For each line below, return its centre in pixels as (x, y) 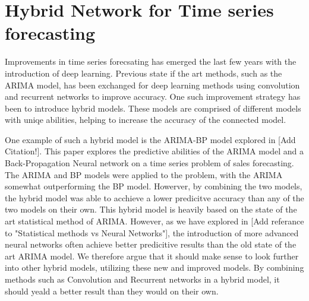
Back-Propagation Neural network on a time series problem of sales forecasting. (149, 163)
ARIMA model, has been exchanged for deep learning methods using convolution (152, 85)
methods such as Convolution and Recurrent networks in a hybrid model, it (142, 279)
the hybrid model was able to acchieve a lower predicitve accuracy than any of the (154, 197)
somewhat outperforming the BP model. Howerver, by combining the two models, (154, 186)
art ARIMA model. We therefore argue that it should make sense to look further (152, 256)
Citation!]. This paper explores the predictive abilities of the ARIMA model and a (154, 151)
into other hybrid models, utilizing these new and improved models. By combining (154, 267)
